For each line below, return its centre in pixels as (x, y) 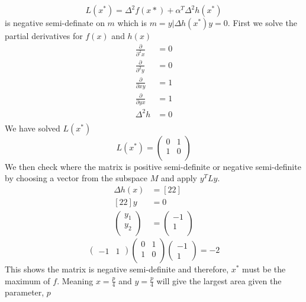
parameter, (25, 292)
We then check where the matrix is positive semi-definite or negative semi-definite (153, 166)
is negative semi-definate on (55, 23)
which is (132, 23)
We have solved (33, 128)
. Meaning (75, 280)
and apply (179, 178)
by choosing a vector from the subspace (76, 178)
